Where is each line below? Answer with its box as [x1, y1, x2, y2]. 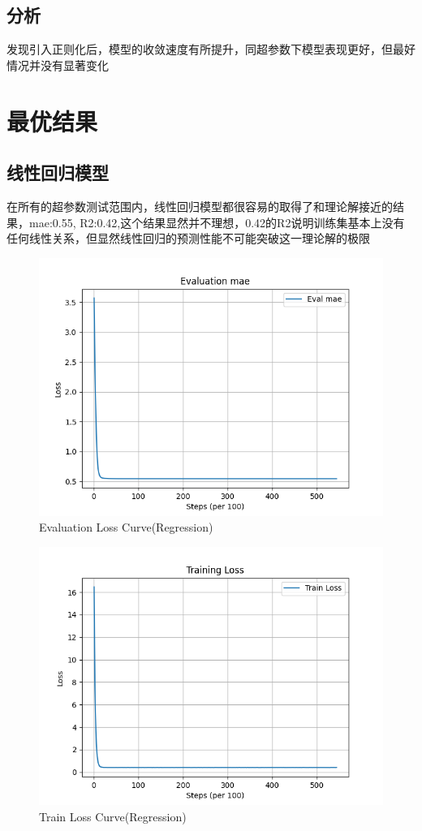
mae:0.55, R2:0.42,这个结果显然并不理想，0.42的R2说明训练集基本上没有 [28, 213, 405, 230]
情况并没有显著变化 [6, 56, 109, 73]
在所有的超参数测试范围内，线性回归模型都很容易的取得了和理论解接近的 [6, 197, 393, 214]
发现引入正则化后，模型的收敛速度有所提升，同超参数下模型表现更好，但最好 [6, 41, 416, 58]
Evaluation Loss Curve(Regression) [39, 519, 213, 536]
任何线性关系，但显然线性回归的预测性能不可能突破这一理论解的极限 [6, 230, 370, 247]
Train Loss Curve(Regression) [39, 807, 187, 825]
